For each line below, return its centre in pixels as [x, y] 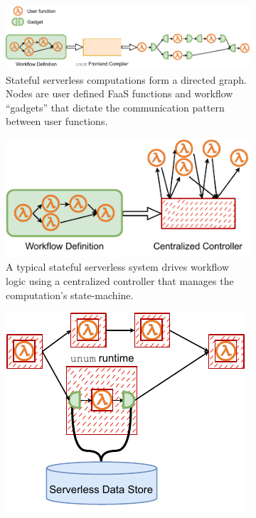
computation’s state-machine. [70, 295]
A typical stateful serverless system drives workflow [118, 267]
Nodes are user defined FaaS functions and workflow [119, 93]
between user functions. [57, 121]
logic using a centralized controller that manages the [120, 280]
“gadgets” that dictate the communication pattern [115, 107]
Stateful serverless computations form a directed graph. [126, 79]
